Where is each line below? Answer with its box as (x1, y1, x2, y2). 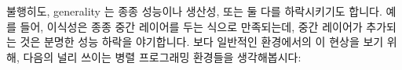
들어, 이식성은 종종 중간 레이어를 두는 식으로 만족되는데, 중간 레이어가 (20, 18, 363, 34)
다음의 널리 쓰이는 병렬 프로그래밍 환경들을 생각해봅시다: (23, 48, 301, 65)
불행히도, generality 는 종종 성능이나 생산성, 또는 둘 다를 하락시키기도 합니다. (6, 3, 382, 19)
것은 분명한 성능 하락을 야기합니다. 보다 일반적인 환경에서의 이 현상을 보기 (20, 33, 384, 50)
